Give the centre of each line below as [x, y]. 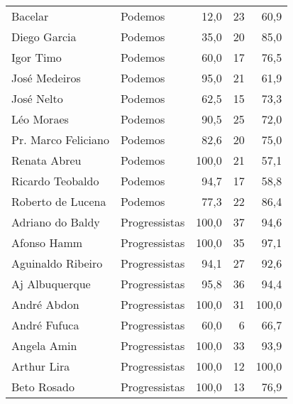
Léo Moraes [40, 119]
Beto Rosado [43, 387]
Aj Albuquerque [51, 284]
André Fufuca [45, 325]
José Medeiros [46, 78]
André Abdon [45, 304]
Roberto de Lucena [59, 201]
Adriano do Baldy [56, 222]
